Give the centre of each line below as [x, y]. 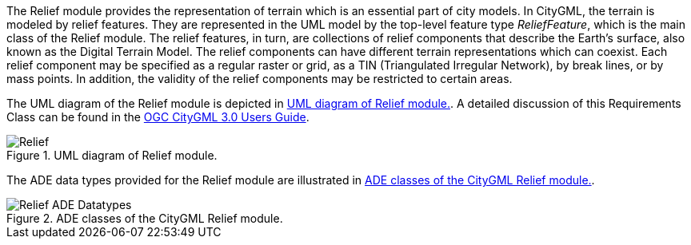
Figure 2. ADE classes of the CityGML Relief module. [145, 218]
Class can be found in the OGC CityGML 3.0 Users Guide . [158, 117]
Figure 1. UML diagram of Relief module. [112, 155]
